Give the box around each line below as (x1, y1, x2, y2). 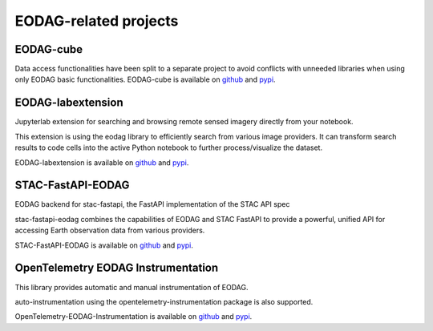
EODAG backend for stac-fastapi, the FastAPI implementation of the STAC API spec (14, 200, 290, 209)
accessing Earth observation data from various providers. (14, 225, 205, 236)
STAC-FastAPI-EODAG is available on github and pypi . (14, 240, 194, 250)
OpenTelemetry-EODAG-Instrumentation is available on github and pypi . (14, 312, 253, 321)
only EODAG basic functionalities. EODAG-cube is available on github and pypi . (14, 75, 276, 84)
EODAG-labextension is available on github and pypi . (14, 157, 189, 168)
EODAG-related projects (14, 12, 179, 30)
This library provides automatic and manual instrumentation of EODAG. (14, 282, 249, 292)
